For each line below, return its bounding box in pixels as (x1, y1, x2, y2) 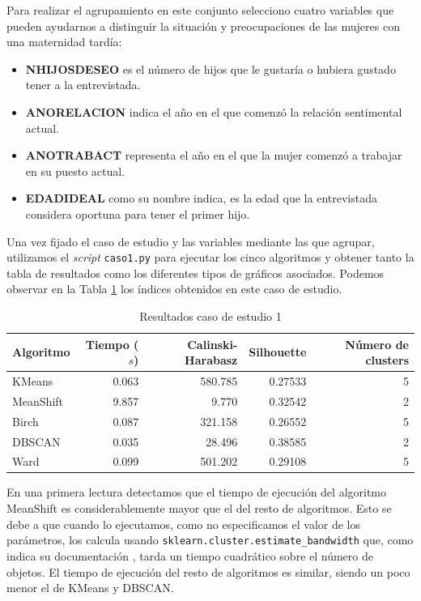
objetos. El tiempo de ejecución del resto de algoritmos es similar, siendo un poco (6, 563, 410, 580)
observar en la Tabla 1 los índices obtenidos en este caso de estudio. (6, 280, 342, 297)
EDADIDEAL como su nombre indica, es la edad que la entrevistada (25, 190, 377, 207)
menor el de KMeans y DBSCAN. (6, 579, 174, 596)
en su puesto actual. (25, 162, 125, 179)
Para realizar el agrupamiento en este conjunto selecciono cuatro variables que (6, 2, 394, 18)
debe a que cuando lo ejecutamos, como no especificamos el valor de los (6, 515, 360, 532)
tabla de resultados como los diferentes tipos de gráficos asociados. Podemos (6, 264, 385, 281)
